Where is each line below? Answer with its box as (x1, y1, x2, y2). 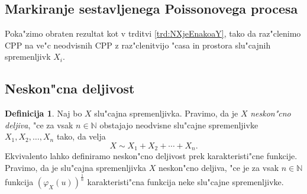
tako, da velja (56, 130, 106, 143)
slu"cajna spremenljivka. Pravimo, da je (94, 107, 238, 119)
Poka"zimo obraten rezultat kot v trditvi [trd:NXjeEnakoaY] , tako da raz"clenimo (5, 27, 301, 40)
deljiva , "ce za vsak (5, 118, 73, 131)
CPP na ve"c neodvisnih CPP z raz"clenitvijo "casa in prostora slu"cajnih (5, 38, 271, 51)
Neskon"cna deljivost (5, 79, 135, 98)
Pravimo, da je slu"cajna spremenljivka (5, 161, 147, 174)
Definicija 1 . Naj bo (5, 107, 82, 119)
